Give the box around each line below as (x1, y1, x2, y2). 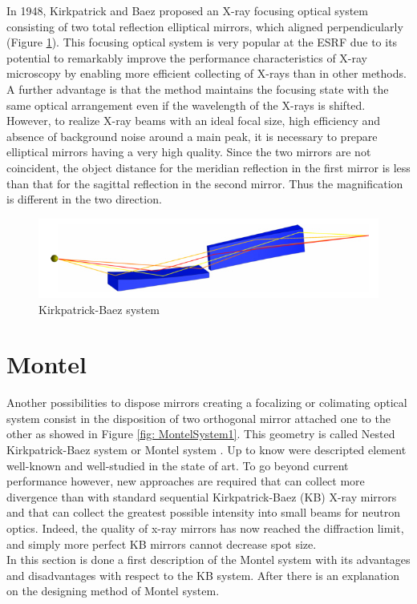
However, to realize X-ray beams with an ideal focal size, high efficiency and (6, 112, 381, 129)
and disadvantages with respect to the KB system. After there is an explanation (6, 566, 399, 583)
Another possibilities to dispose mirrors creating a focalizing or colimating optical (6, 394, 407, 411)
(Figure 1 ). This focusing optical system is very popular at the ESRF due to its (6, 34, 398, 50)
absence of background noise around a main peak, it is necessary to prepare (6, 127, 378, 144)
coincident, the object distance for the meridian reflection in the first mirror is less (6, 159, 411, 175)
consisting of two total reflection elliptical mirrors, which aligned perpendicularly (6, 18, 403, 34)
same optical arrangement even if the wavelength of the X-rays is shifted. (6, 96, 366, 113)
